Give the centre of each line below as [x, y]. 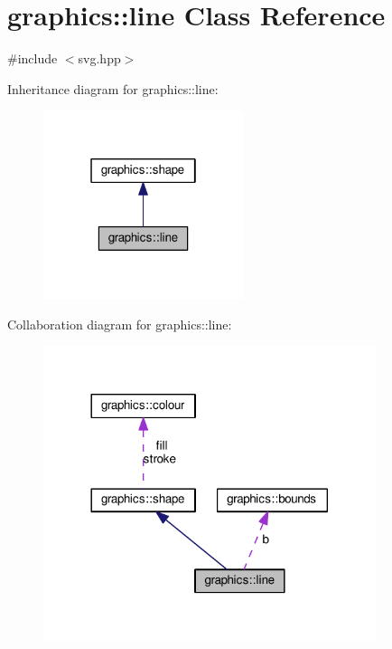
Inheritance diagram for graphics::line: [113, 88]
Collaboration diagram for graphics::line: [120, 324]
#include [33, 58]
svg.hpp [99, 58]
